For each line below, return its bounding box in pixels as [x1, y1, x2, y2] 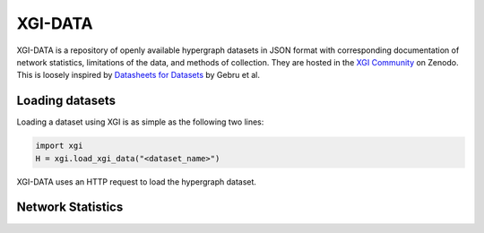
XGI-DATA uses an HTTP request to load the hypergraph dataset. [16, 176, 257, 187]
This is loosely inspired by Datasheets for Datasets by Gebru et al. [16, 70, 260, 81]
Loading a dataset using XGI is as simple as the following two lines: [16, 116, 264, 127]
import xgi [35, 141, 83, 151]
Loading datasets [16, 93, 117, 108]
